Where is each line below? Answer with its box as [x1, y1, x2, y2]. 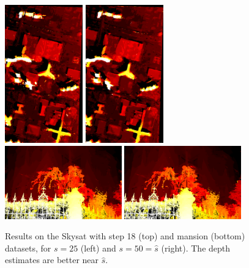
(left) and [80, 241, 116, 254]
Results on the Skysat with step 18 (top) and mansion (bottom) [5, 230, 245, 242]
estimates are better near [5, 253, 99, 266]
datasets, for [5, 241, 51, 254]
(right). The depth [161, 241, 231, 254]
